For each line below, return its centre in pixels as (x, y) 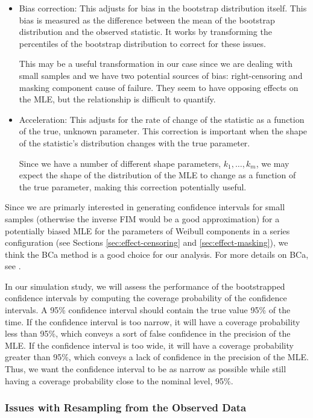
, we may (273, 163)
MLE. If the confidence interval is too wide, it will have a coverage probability (149, 345)
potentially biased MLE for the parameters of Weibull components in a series (147, 230)
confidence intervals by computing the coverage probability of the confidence (146, 298)
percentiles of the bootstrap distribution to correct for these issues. (142, 43)
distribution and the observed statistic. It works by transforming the (145, 32)
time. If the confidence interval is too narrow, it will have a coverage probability (153, 321)
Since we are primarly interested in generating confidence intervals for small (145, 207)
